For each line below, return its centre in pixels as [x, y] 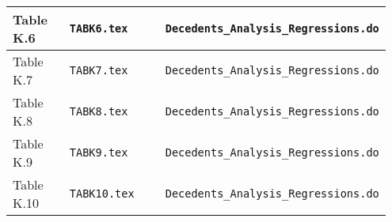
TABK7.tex [99, 70]
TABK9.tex [99, 152]
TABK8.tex [99, 111]
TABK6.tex [99, 28]
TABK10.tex [102, 194]
